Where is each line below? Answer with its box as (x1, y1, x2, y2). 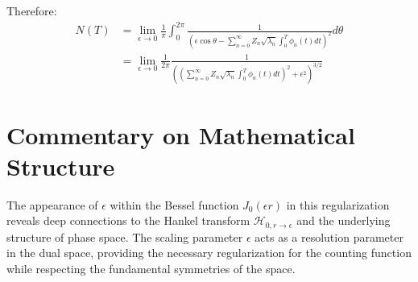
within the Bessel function (110, 196, 239, 213)
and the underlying (296, 212, 391, 229)
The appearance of (6, 196, 98, 213)
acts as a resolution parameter (255, 228, 404, 245)
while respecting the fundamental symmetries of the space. (6, 259, 296, 276)
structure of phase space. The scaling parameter (6, 228, 243, 245)
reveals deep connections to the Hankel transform (6, 212, 250, 229)
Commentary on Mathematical (6, 118, 355, 151)
